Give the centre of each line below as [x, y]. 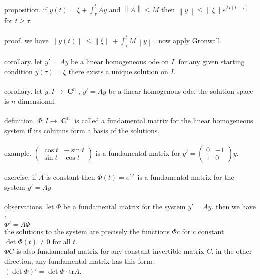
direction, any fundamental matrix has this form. [79, 261]
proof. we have [26, 40]
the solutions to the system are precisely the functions [87, 232]
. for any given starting [209, 61]
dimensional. [37, 100]
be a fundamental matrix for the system [124, 207]
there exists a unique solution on [118, 71]
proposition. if [26, 9]
